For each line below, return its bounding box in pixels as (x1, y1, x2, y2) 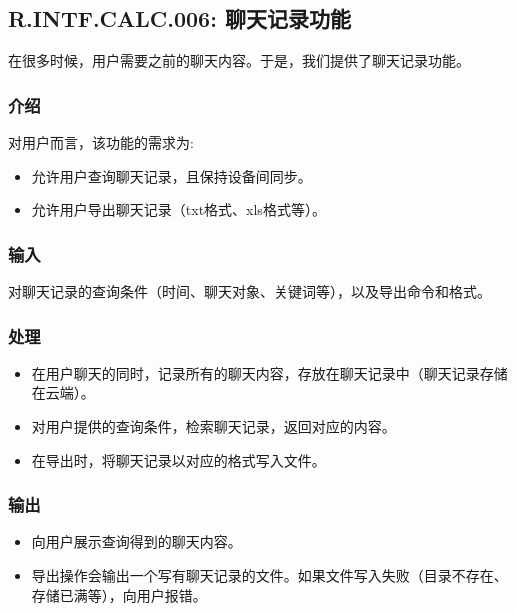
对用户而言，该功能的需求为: (8, 132, 194, 153)
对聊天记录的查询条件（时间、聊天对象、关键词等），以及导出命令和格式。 (8, 281, 491, 302)
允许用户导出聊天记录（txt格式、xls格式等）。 (31, 199, 326, 220)
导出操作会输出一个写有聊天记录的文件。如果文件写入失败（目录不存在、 (31, 565, 508, 586)
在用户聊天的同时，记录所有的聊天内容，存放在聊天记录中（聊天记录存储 (31, 362, 508, 383)
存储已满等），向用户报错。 (31, 584, 207, 605)
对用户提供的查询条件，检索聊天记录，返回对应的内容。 (31, 416, 396, 437)
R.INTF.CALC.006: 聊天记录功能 (8, 3, 351, 34)
